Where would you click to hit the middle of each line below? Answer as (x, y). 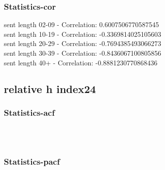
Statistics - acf (29, 112)
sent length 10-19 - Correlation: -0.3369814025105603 (83, 34)
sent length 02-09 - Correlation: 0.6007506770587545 (82, 24)
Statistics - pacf (32, 162)
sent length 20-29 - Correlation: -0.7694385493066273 (83, 43)
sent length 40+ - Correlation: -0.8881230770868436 (81, 62)
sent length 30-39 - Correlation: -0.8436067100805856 (83, 53)
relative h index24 (50, 88)
